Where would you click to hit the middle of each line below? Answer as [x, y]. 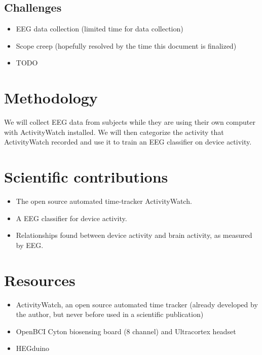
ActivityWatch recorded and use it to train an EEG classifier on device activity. [128, 142]
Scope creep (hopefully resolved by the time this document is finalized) [126, 45]
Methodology [51, 98]
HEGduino [33, 348]
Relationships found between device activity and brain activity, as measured [134, 235]
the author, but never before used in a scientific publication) [110, 314]
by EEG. [30, 245]
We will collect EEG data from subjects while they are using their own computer [130, 122]
